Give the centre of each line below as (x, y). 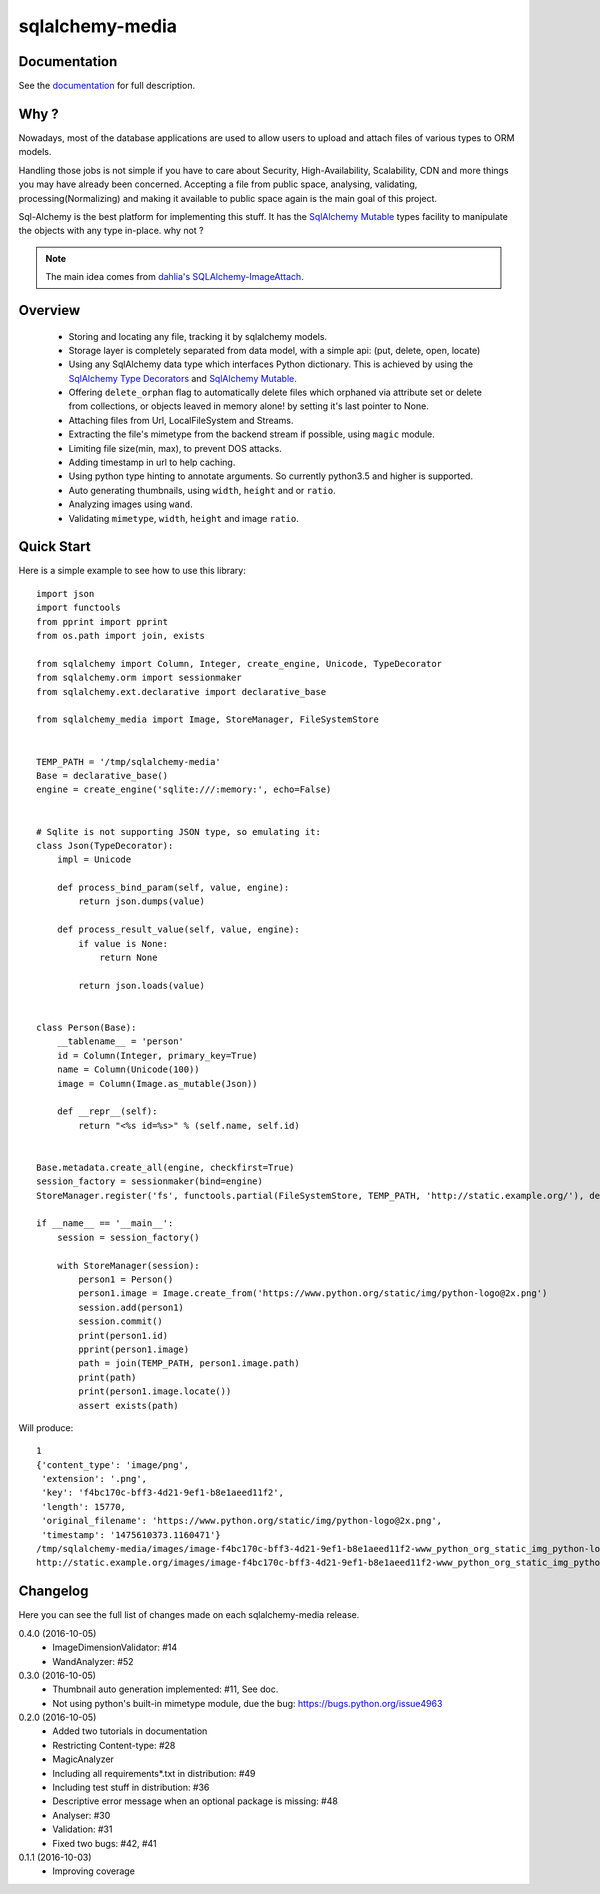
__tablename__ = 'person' (120, 1041)
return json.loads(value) (141, 985)
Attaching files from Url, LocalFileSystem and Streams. (181, 420)
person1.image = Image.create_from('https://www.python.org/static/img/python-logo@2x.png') (313, 1293)
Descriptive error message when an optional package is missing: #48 (195, 1801)
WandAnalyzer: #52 (93, 1661)
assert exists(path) (128, 1405)
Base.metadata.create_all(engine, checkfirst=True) (165, 1167)
